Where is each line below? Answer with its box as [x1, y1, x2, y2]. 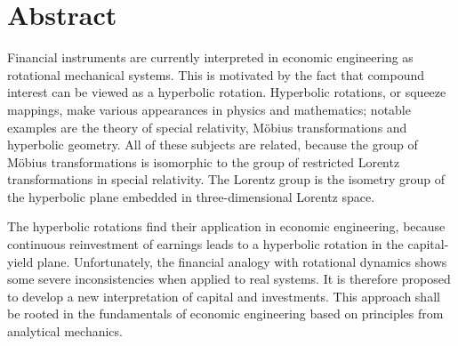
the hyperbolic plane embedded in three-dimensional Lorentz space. [7, 187, 375, 205]
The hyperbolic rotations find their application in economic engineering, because [7, 217, 446, 236]
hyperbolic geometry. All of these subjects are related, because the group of [7, 135, 418, 154]
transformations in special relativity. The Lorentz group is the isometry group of [7, 170, 446, 189]
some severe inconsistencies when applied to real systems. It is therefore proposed [7, 270, 451, 288]
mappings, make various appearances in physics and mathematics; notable [7, 100, 411, 118]
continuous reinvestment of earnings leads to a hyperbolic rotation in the [7, 235, 404, 253]
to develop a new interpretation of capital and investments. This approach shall [7, 286, 440, 305]
